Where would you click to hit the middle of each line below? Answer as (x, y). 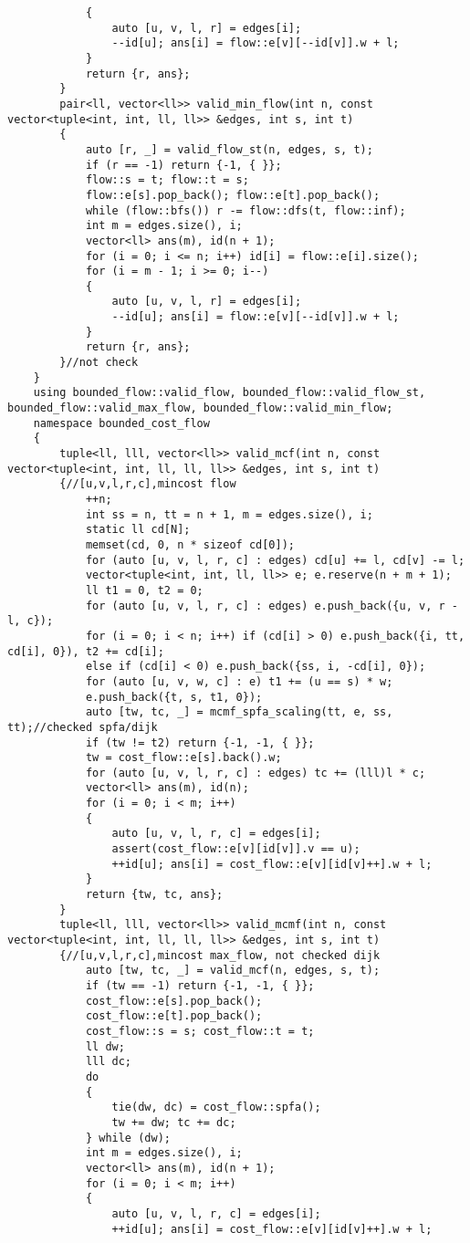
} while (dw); (128, 1138)
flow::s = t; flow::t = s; (167, 180)
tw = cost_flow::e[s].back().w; (183, 758)
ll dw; (105, 1046)
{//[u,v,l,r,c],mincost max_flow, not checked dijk (220, 955)
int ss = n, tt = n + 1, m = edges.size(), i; (229, 514)
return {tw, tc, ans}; (154, 895)
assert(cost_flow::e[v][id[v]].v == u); (236, 849)
